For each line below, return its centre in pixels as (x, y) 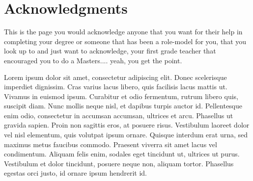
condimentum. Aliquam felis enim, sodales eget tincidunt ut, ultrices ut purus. (122, 154)
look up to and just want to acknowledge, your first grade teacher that (110, 51)
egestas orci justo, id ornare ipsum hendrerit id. (76, 173)
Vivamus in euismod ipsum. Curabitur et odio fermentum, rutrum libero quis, (121, 96)
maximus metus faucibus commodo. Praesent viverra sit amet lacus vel (111, 144)
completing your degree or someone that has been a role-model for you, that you (125, 41)
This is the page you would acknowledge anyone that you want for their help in (123, 32)
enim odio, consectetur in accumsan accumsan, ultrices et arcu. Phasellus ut (119, 115)
